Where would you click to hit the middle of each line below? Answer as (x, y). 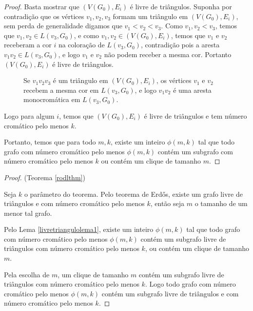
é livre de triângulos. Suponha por (181, 6)
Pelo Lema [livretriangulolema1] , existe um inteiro (79, 229)
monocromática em (52, 99)
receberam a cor (28, 45)
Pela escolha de (27, 274)
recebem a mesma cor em (61, 90)
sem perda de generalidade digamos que (63, 26)
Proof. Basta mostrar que (42, 6)
